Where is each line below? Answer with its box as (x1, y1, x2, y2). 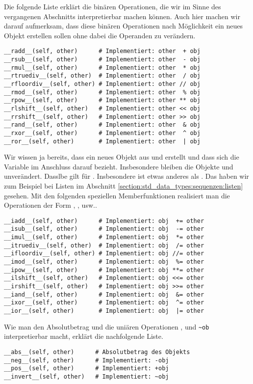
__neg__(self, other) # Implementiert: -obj (4, 357, 169, 364)
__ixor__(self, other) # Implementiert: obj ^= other (4, 299, 204, 306)
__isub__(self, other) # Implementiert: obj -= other (4, 225, 204, 233)
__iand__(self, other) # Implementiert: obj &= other (4, 291, 204, 298)
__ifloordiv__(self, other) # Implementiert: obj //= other (4, 250, 204, 257)
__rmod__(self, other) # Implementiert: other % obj (4, 88, 201, 96)
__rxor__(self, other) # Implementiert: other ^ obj (4, 129, 201, 137)
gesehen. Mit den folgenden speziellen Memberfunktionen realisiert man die (4, 190, 230, 200)
